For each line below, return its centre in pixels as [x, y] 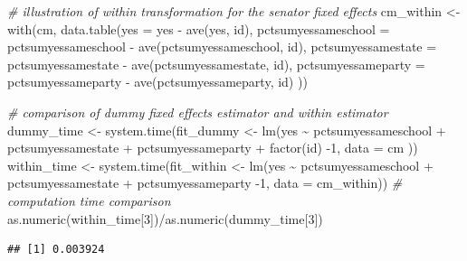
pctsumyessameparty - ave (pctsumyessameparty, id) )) [157, 82]
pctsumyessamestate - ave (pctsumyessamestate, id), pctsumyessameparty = [216, 64]
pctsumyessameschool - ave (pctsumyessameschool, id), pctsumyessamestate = [222, 47]
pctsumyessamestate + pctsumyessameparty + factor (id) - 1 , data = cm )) [213, 148]
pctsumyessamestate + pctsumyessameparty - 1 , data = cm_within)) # [205, 183]
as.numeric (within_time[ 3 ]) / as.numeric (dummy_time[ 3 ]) [165, 218]
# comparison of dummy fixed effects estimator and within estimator [198, 112]
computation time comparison [89, 200]
